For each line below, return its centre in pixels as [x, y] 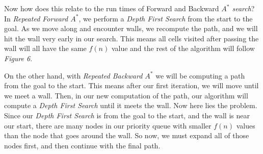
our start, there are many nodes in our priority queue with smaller [108, 125]
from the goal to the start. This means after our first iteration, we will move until [131, 85]
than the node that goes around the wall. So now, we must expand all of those [127, 135]
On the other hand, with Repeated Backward [73, 75]
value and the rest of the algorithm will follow [183, 48]
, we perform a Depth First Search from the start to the [166, 18]
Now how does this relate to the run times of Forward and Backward [112, 8]
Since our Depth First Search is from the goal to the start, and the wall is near [127, 115]
